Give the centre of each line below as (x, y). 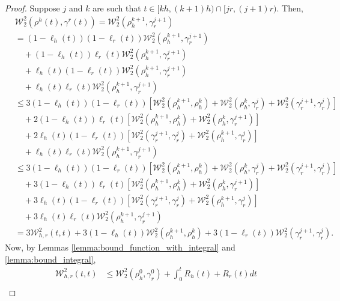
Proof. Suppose (32, 8)
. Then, (290, 8)
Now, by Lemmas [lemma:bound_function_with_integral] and (120, 247)
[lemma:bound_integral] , (50, 259)
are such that (117, 8)
